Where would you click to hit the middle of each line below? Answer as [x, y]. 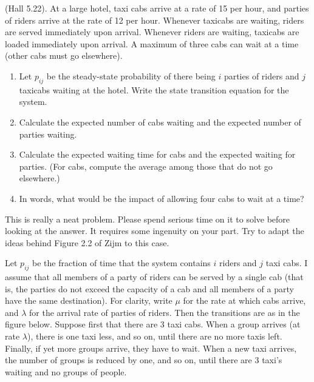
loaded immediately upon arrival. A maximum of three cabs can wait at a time [152, 43]
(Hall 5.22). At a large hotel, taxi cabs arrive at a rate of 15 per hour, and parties [157, 8]
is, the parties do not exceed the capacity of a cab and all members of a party [149, 288]
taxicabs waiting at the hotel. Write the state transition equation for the [154, 89]
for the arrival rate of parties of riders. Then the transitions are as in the [165, 312]
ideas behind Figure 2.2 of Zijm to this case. [87, 242]
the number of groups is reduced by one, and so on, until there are [128, 360]
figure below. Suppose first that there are [81, 324]
